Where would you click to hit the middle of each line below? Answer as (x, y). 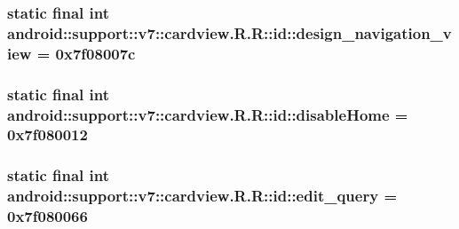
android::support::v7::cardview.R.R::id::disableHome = (208, 114)
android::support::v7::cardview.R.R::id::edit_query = (202, 196)
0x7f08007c (95, 53)
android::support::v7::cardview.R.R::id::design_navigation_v (229, 32)
